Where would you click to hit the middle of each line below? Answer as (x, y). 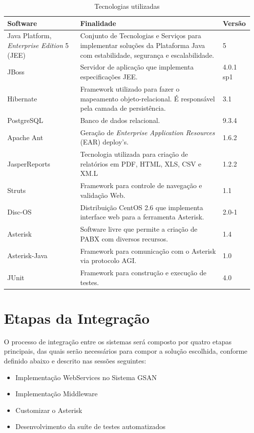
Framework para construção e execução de (143, 272)
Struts (17, 190)
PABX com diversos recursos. (124, 238)
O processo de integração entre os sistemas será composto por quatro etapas (118, 341)
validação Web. (103, 195)
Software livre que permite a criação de (139, 229)
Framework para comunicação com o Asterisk (148, 251)
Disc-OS (20, 212)
